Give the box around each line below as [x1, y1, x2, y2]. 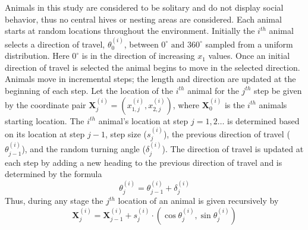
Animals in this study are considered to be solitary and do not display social [5, 1, 284, 13]
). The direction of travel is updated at [162, 143, 304, 155]
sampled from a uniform [205, 37, 293, 50]
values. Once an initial [208, 49, 290, 62]
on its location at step [5, 127, 85, 140]
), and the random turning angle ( [21, 143, 146, 155]
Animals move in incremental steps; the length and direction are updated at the [5, 73, 296, 85]
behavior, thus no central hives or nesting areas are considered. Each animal [5, 12, 282, 25]
